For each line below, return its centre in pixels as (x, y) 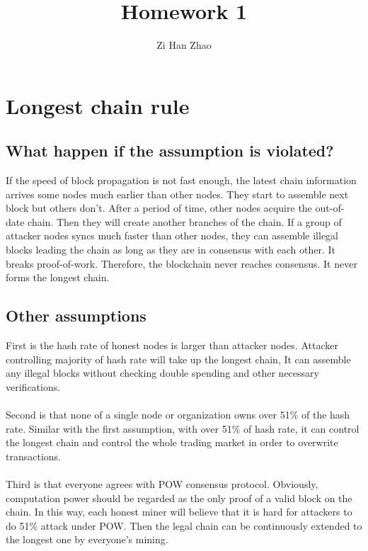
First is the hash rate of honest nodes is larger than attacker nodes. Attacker (172, 345)
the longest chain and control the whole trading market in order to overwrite (172, 442)
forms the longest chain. (58, 277)
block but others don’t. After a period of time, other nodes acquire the (159, 208)
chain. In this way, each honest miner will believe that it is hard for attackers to (179, 512)
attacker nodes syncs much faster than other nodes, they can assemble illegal (172, 235)
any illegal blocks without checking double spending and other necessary (162, 373)
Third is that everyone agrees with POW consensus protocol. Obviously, (162, 484)
